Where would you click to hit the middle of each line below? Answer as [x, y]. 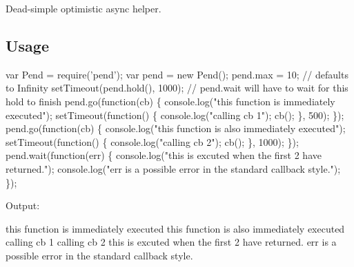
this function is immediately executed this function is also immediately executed [175, 228]
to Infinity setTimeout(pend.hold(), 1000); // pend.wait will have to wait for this [177, 88]
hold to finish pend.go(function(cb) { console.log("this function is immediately [170, 101]
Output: [23, 205]
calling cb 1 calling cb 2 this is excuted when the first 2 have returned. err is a [171, 242]
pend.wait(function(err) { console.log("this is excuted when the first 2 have [164, 155]
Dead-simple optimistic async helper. [83, 8]
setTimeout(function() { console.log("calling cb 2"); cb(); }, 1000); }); [152, 141]
